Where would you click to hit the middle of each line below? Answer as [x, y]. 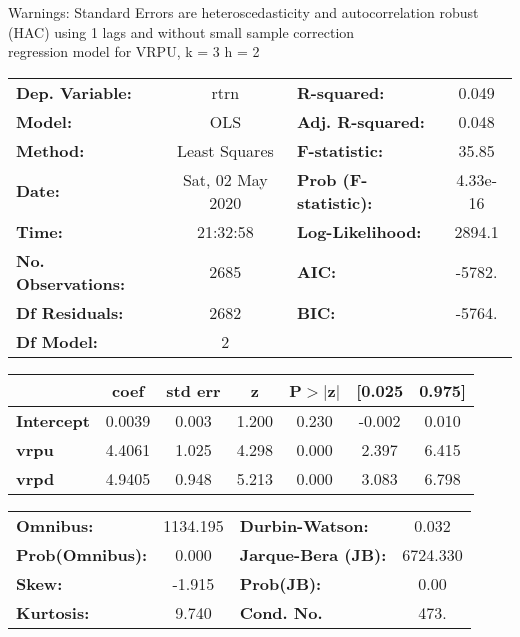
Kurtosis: [53, 612]
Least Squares [225, 150]
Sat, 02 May [225, 179]
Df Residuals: [70, 312]
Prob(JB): [280, 583]
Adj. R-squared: [360, 121]
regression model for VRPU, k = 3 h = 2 [134, 51]
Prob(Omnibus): [82, 554]
